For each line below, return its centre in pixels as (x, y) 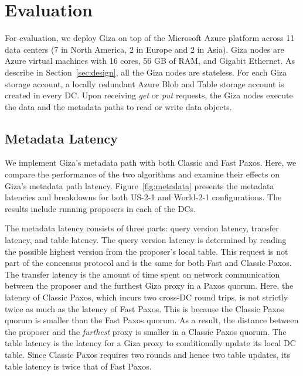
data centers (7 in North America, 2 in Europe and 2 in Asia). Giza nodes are (144, 49)
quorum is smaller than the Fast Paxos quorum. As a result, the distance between (152, 320)
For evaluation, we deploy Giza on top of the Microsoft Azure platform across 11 (150, 38)
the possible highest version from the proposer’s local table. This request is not (147, 251)
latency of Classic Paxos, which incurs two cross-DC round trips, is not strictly (147, 297)
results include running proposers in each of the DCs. (100, 208)
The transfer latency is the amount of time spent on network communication (142, 274)
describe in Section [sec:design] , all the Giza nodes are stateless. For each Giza (146, 72)
